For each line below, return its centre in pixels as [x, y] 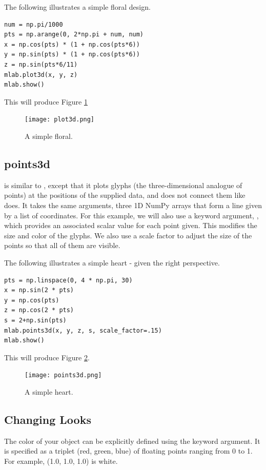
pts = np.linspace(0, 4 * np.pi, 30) [68, 280]
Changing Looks [48, 419]
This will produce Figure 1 [46, 101]
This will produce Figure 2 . [47, 357]
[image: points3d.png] [63, 375]
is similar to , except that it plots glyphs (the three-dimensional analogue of [123, 185]
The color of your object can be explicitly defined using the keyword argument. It [132, 441]
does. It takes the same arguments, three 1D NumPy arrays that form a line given [133, 205]
